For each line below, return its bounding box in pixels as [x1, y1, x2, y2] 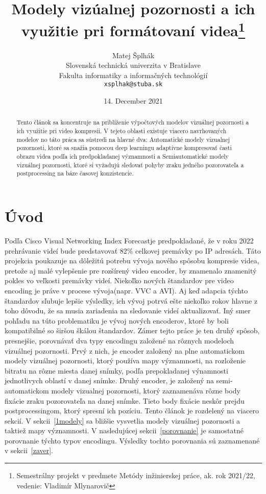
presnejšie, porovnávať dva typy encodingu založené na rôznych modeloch [5, 335, 234, 345]
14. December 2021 [104, 95, 163, 106]
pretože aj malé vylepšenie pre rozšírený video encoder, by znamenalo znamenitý [5, 265, 257, 276]
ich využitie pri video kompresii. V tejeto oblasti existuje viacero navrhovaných [16, 127, 227, 135]
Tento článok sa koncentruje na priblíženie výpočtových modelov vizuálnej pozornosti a [16, 118, 249, 127]
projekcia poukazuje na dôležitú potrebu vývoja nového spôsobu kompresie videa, [5, 255, 259, 266]
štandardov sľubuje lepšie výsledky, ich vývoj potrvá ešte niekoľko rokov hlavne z [5, 295, 258, 306]
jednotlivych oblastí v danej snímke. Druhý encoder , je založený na [5, 375, 214, 386]
